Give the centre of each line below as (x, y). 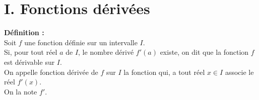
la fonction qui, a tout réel (164, 72)
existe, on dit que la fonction (204, 52)
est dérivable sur (29, 62)
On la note (21, 91)
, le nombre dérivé (106, 52)
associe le (239, 72)
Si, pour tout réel (31, 52)
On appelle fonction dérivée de (51, 72)
